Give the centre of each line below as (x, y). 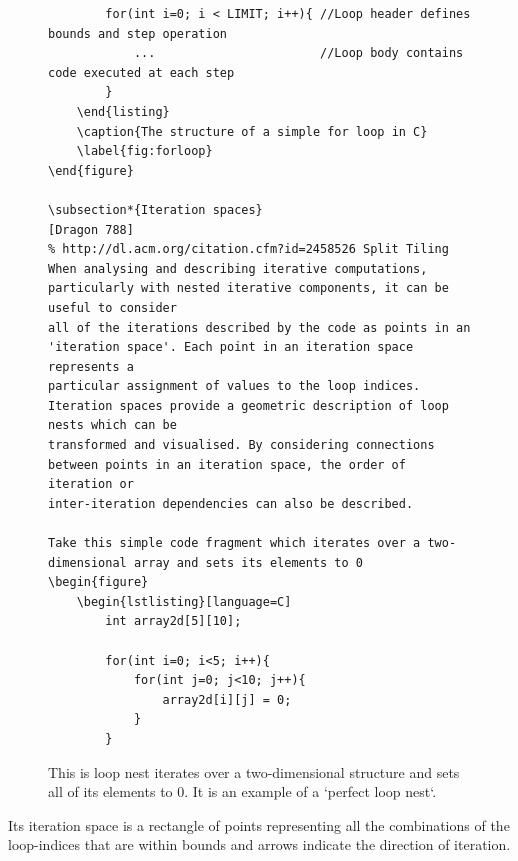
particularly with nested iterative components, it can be (248, 288)
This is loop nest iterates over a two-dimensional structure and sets (254, 771)
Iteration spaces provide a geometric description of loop (248, 405)
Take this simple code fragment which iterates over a (234, 543)
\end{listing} (123, 111)
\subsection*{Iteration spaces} (155, 209)
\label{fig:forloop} (144, 151)
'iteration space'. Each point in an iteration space (231, 347)
